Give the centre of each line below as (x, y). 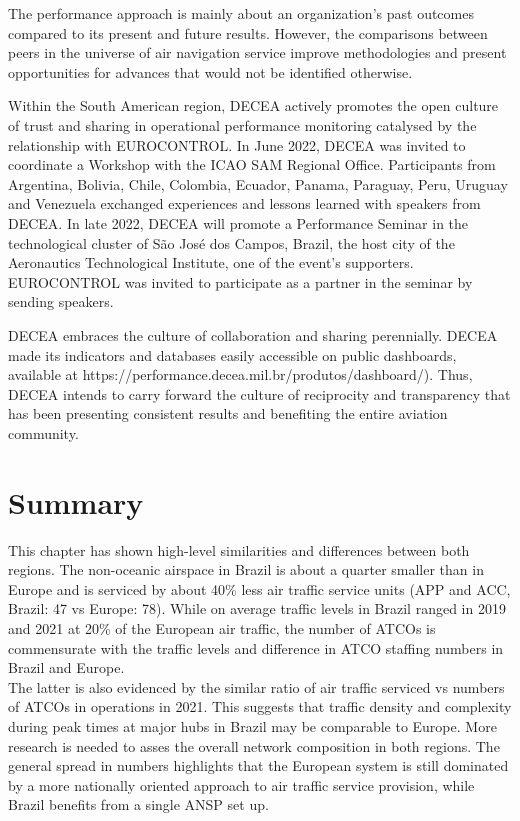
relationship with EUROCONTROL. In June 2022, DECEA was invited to (237, 144)
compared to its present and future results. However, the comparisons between (248, 32)
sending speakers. (61, 301)
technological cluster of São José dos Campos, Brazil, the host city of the (231, 242)
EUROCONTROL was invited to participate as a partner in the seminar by (240, 281)
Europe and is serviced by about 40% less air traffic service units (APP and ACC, (259, 588)
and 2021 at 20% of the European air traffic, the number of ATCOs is (222, 627)
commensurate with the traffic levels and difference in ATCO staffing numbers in (256, 647)
